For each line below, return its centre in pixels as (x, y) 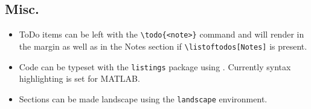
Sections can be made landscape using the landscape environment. (143, 98)
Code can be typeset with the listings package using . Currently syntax (155, 66)
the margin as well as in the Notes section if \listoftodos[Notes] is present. (163, 46)
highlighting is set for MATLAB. (79, 78)
